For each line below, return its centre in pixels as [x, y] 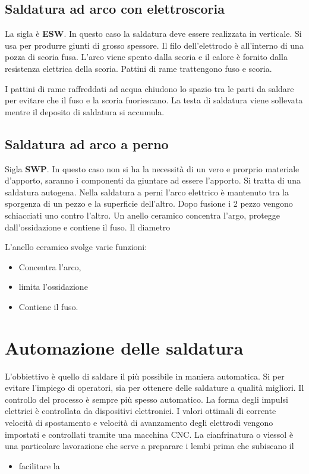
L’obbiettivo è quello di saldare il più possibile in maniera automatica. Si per [145, 376]
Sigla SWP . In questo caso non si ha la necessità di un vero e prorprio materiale [152, 168]
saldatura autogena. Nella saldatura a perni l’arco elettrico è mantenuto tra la [147, 192]
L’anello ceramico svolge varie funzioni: [76, 247]
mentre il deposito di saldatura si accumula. [85, 111]
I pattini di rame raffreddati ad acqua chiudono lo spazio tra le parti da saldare [149, 88]
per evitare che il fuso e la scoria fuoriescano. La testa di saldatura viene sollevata [154, 100]
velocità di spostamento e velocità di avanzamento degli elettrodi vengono [139, 422]
